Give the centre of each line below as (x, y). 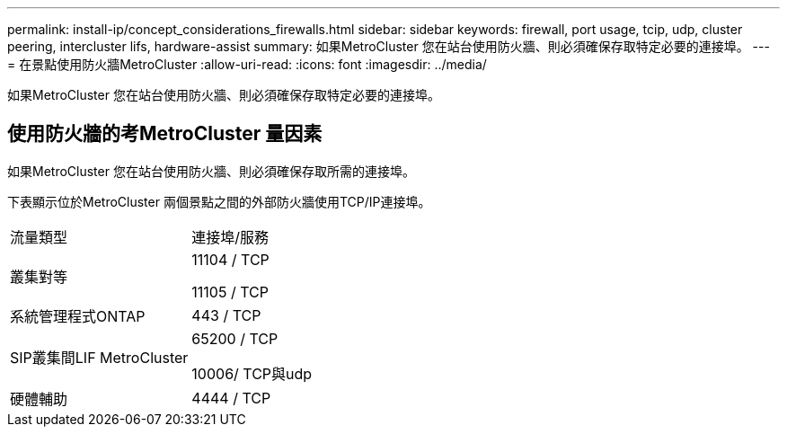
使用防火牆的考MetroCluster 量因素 (165, 134)
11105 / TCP (230, 292)
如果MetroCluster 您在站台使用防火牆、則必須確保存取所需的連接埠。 (211, 171)
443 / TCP (226, 315)
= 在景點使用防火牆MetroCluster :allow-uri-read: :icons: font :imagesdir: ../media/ (247, 64)
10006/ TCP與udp (252, 373)
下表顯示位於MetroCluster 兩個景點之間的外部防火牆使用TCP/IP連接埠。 (219, 201)
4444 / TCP (231, 398)
